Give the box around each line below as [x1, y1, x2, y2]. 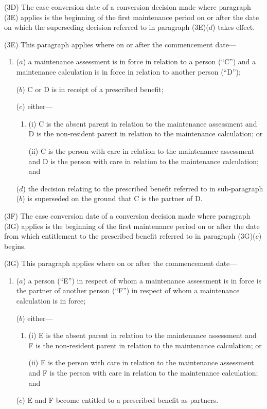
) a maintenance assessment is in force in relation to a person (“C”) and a [23, 56, 256, 67]
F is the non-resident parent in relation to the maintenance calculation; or [28, 340, 262, 350]
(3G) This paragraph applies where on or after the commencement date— [4, 258, 237, 269]
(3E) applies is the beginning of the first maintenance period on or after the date [4, 11, 259, 22]
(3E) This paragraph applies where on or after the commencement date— [4, 39, 236, 49]
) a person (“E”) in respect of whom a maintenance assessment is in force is [23, 275, 262, 286]
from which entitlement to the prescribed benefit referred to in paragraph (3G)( [4, 230, 256, 241]
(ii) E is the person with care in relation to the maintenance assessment [28, 357, 254, 368]
